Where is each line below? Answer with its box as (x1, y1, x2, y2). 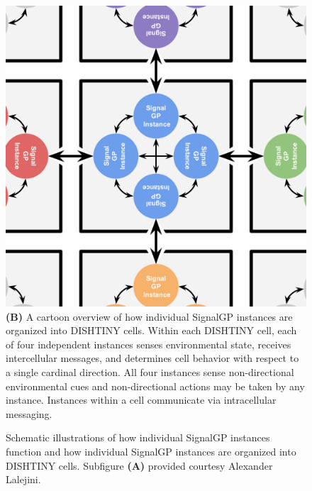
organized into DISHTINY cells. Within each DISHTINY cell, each (6, 323, 297, 338)
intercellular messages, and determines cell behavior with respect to (6, 351, 299, 365)
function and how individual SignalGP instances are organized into (6, 443, 296, 458)
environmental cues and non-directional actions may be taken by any (6, 378, 305, 393)
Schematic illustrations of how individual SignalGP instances (6, 430, 270, 445)
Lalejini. (6, 472, 41, 487)
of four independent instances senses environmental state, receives (6, 336, 291, 351)
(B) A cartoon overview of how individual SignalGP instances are (6, 309, 293, 324)
